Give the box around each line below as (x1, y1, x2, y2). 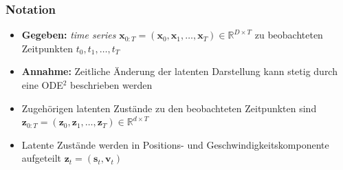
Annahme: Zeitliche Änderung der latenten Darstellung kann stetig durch (21, 64, 338, 78)
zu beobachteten (254, 28, 323, 42)
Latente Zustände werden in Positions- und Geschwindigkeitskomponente (21, 137, 329, 151)
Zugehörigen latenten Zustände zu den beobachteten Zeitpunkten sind (21, 100, 317, 115)
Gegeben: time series (21, 28, 116, 42)
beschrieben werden (70, 78, 153, 92)
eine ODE (21, 78, 63, 92)
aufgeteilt (21, 151, 61, 165)
